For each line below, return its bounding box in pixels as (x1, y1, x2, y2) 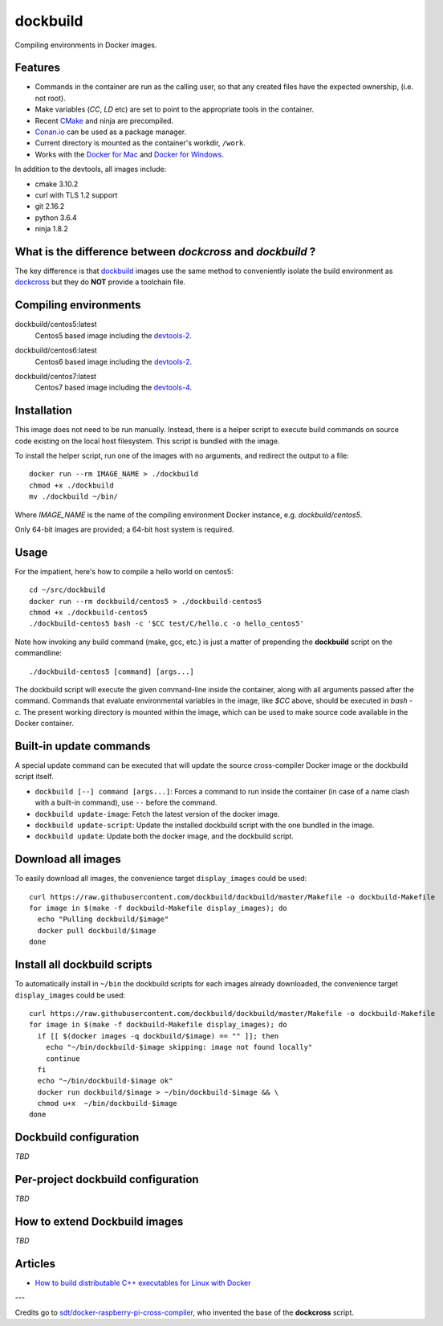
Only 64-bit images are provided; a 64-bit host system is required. (14, 524, 234, 534)
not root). (35, 93, 66, 103)
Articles (14, 1257, 56, 1271)
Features (14, 61, 60, 75)
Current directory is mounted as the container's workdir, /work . (35, 138, 246, 148)
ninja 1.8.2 (35, 224, 68, 234)
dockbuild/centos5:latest (14, 320, 97, 329)
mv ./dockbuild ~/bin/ (29, 492, 119, 501)
